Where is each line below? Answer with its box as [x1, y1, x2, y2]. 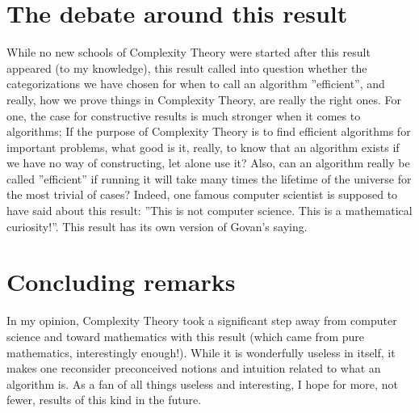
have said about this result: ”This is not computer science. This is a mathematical [6, 202, 413, 219]
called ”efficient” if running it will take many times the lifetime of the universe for [6, 170, 412, 187]
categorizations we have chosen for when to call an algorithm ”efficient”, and [6, 75, 385, 92]
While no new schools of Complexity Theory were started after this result [6, 44, 371, 61]
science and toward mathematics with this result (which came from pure [6, 327, 364, 344]
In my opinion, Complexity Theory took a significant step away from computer [6, 312, 397, 329]
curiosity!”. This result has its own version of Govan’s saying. [6, 217, 308, 234]
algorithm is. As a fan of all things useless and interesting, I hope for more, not [6, 375, 398, 392]
